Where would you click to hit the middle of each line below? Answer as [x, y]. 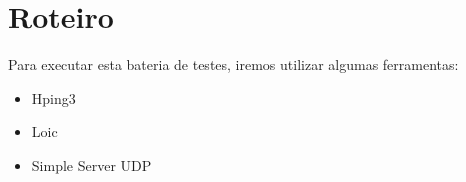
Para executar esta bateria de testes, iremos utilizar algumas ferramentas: [233, 64]
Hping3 [53, 97]
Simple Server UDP [91, 164]
